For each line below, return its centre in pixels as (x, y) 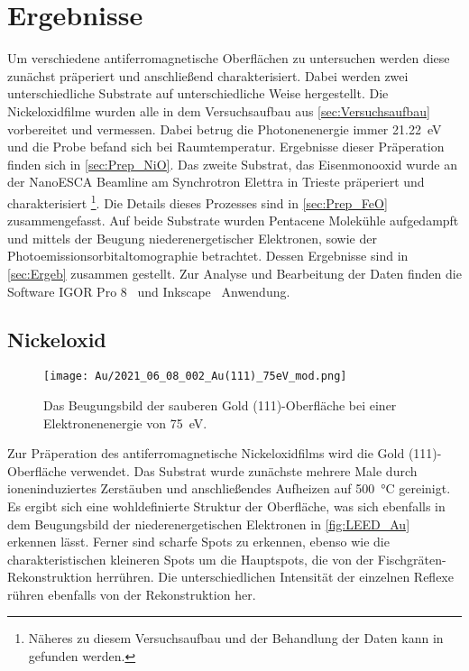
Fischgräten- (412, 559)
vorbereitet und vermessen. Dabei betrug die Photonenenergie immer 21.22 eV (225, 129)
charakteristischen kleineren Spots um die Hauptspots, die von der (191, 559)
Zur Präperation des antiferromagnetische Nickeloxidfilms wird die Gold (206, 453)
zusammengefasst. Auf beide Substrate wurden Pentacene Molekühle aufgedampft (233, 221)
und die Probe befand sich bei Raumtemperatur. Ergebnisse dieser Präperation (226, 147)
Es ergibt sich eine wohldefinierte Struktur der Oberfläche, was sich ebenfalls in (226, 506)
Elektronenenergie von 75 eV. (125, 423)
